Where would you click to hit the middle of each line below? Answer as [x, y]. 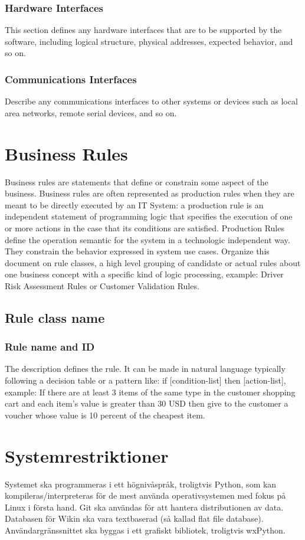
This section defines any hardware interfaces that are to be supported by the [143, 30]
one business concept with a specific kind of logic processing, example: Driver [144, 274]
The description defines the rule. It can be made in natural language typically [145, 369]
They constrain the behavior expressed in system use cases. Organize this [137, 251]
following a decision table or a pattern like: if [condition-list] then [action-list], [145, 380]
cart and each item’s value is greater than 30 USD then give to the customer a [147, 403]
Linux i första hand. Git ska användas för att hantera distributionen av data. [144, 507]
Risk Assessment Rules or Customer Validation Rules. [102, 285]
